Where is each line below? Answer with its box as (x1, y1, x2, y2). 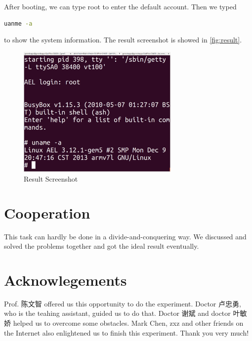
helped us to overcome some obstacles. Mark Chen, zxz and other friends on (13, 318, 244, 328)
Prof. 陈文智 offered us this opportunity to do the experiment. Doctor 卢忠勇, (4, 298, 241, 308)
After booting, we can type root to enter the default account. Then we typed (4, 1, 237, 11)
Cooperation (4, 202, 90, 223)
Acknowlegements (4, 269, 127, 290)
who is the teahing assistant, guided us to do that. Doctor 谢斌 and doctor (4, 308, 231, 318)
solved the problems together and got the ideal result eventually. (4, 241, 199, 251)
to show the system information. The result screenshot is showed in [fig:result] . (4, 35, 242, 45)
